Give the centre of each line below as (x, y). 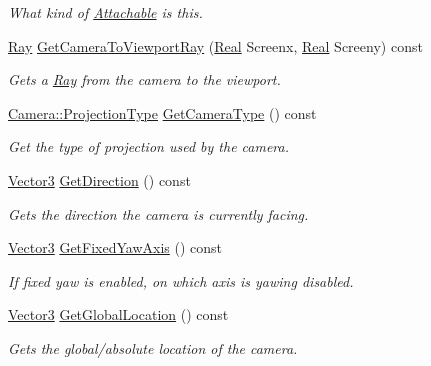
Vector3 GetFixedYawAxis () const (115, 247)
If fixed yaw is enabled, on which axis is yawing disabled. (181, 280)
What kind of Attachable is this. (105, 12)
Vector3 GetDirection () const (99, 179)
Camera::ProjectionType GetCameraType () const (162, 112)
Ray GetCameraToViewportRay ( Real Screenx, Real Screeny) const (215, 45)
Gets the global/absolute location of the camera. (153, 347)
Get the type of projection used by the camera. (149, 146)
